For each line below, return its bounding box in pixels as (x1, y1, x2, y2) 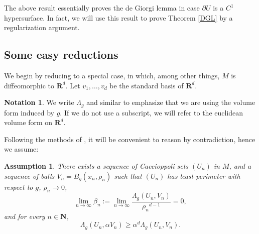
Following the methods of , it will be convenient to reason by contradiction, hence (4, 134, 255, 144)
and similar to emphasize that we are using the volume (86, 97, 255, 107)
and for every (4, 210, 45, 221)
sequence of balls (4, 170, 55, 181)
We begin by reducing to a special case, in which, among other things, (4, 70, 220, 80)
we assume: (4, 144, 39, 154)
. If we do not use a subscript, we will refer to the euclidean (60, 107, 243, 118)
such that (114, 170, 142, 181)
